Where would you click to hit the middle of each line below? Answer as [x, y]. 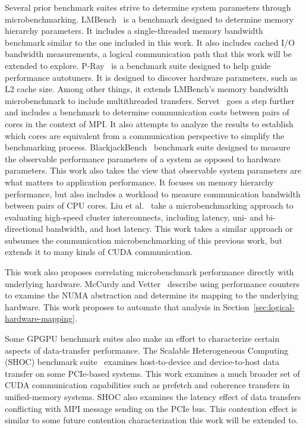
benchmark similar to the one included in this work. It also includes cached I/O [150, 42]
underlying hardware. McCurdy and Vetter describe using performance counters [152, 283]
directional [24, 229]
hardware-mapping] [40, 318]
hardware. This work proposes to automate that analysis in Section [127, 306]
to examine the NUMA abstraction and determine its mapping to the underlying [152, 295]
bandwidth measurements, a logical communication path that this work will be [148, 54]
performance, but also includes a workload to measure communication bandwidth [153, 193]
